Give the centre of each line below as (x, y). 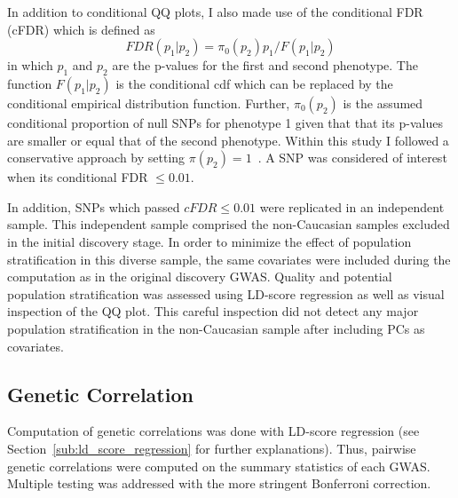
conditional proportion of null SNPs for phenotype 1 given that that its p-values (225, 122)
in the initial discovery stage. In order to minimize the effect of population (209, 241)
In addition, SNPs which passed (94, 206)
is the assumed (383, 103)
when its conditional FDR (78, 177)
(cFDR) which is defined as (81, 29)
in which (30, 65)
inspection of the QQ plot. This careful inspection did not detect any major (213, 311)
